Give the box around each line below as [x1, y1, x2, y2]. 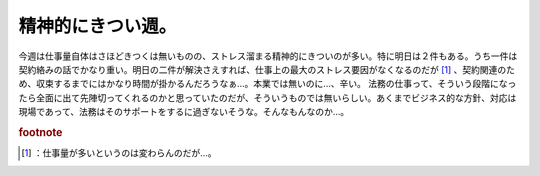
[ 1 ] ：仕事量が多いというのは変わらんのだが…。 [21, 147, 217, 159]
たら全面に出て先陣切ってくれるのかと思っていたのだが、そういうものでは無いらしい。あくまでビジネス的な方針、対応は [18, 91, 517, 104]
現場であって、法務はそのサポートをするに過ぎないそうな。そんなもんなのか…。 [18, 106, 350, 118]
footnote [18, 125, 63, 139]
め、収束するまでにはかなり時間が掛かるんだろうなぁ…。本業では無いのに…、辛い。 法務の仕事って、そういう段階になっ [18, 78, 517, 90]
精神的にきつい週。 [18, 15, 177, 37]
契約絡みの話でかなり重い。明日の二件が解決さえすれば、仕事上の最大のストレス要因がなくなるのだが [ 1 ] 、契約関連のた [18, 63, 515, 75]
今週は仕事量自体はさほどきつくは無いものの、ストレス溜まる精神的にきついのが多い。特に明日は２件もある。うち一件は [18, 50, 518, 62]
